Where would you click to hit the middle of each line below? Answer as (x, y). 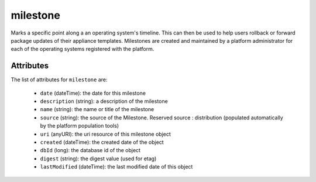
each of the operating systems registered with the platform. (83, 49)
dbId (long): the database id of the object (90, 150)
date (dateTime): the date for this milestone (93, 93)
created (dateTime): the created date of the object (102, 142)
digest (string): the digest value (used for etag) (98, 159)
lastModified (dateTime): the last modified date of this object (116, 167)
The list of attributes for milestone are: (59, 80)
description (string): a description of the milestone (104, 101)
